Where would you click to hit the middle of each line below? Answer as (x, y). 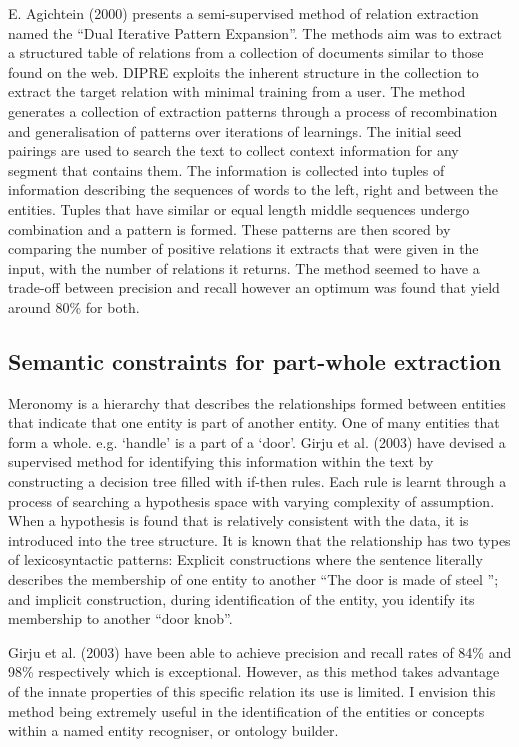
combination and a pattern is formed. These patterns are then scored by (229, 228)
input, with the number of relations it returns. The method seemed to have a (244, 267)
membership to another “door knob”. (120, 618)
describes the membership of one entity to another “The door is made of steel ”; (253, 579)
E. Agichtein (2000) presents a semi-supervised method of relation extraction (243, 13)
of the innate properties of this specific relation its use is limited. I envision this (252, 691)
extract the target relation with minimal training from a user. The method (237, 91)
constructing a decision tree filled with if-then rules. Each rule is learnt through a (257, 481)
